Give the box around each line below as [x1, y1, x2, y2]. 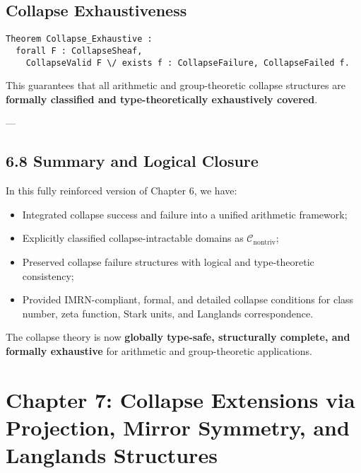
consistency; [22, 268, 74, 283]
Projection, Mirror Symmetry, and [6, 412, 350, 441]
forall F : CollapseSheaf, [16, 45, 143, 56]
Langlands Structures [6, 440, 218, 469]
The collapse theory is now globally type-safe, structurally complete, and [6, 329, 350, 344]
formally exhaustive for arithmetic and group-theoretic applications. [6, 343, 312, 358]
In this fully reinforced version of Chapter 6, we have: [6, 183, 237, 198]
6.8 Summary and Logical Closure [6, 150, 259, 172]
